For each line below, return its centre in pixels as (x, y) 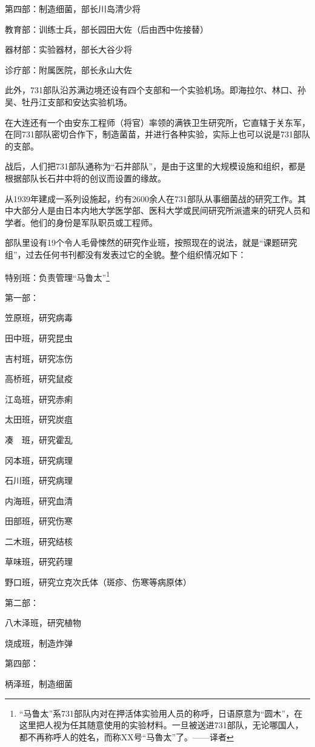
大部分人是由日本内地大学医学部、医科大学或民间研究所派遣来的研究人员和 (161, 210)
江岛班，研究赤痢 (39, 399)
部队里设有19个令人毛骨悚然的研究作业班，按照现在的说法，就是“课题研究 (151, 242)
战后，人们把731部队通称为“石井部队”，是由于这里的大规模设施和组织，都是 (155, 166)
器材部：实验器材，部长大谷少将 (68, 49)
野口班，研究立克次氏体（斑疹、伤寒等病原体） (98, 582)
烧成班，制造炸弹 (39, 643)
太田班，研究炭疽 (39, 419)
